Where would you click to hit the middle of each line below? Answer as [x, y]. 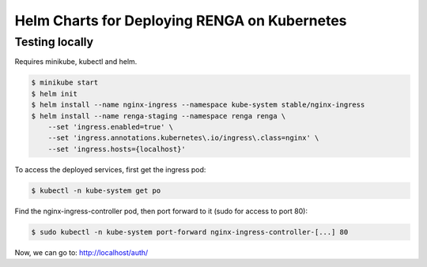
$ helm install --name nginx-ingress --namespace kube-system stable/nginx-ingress [198, 105]
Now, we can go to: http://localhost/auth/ [81, 252]
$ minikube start [65, 83]
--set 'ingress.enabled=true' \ [111, 127]
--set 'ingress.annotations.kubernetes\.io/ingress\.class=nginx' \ [183, 138]
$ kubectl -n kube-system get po [96, 190]
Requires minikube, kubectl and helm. [76, 62]
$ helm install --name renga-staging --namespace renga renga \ [159, 116]
